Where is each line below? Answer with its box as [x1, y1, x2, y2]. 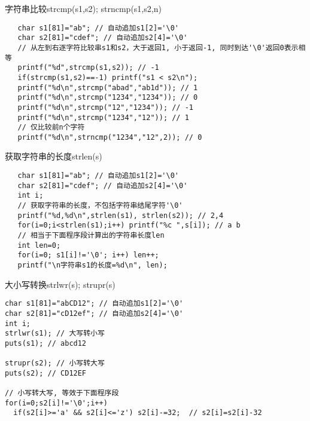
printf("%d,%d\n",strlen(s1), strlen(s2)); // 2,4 [17, 211, 224, 220]
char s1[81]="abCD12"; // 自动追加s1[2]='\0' [5, 299, 184, 308]
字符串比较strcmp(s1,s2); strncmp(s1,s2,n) [5, 2, 162, 14]
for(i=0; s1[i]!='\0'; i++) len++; [17, 251, 159, 260]
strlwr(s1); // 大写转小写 [5, 329, 105, 338]
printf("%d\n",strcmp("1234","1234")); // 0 [17, 93, 198, 102]
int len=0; [17, 241, 61, 250]
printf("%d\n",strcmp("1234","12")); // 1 [17, 113, 189, 122]
